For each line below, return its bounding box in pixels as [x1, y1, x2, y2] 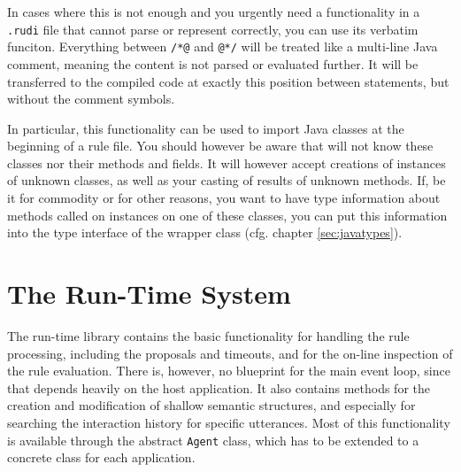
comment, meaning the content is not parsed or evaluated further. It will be [7, 54, 419, 73]
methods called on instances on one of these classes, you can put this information [7, 205, 448, 224]
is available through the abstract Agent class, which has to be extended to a [7, 430, 419, 449]
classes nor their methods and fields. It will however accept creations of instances [7, 153, 446, 172]
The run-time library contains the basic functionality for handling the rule [7, 326, 410, 344]
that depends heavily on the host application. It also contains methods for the [7, 378, 431, 397]
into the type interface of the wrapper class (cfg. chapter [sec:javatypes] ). [7, 223, 403, 242]
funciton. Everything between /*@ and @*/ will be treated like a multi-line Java [7, 37, 438, 56]
